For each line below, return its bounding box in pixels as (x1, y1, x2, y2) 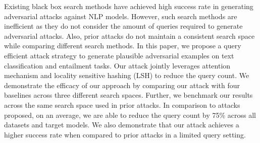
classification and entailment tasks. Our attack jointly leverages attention (4, 60, 231, 70)
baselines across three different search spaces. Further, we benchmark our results (4, 90, 253, 100)
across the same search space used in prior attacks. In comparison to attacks (4, 99, 240, 110)
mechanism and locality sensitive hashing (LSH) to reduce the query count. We (4, 70, 249, 81)
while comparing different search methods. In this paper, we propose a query (4, 40, 241, 51)
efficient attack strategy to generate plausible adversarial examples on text (4, 50, 234, 60)
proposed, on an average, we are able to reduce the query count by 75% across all (4, 109, 256, 120)
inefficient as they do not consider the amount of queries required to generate (4, 21, 243, 31)
